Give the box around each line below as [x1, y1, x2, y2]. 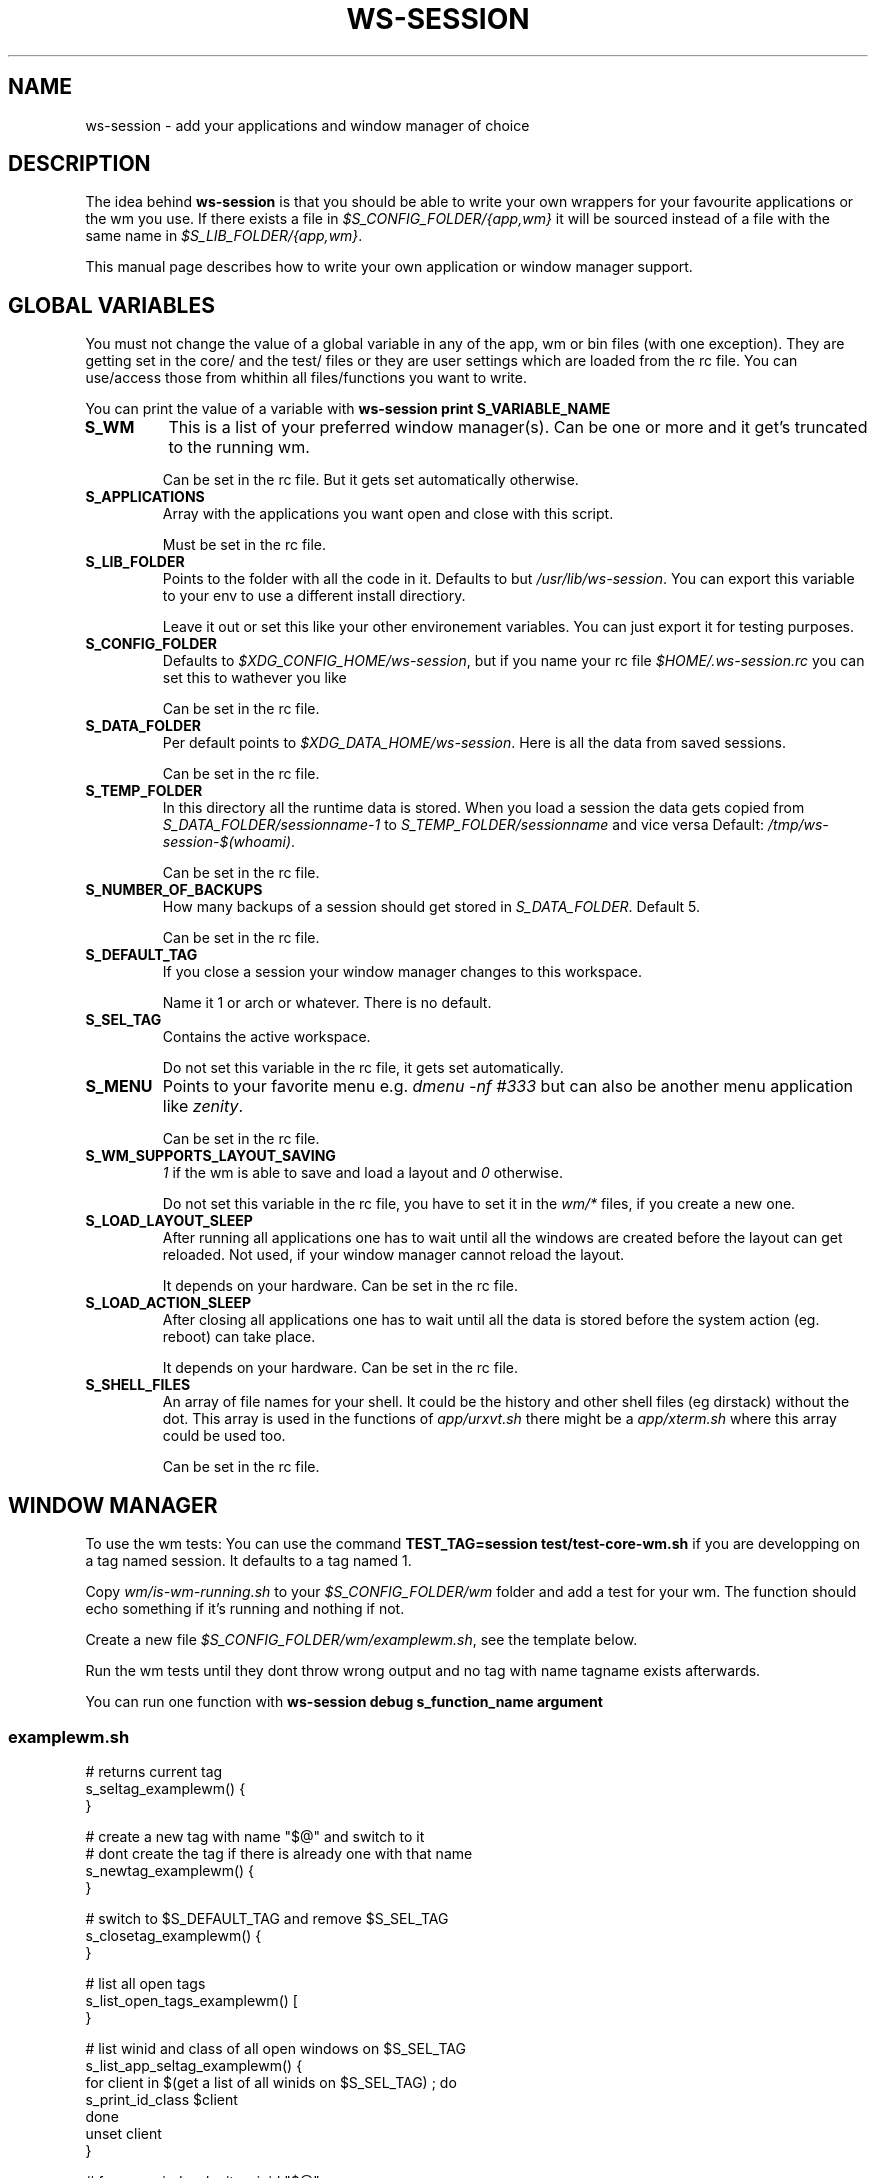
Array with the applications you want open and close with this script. [162, 505, 614, 523]
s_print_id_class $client [85, 2090, 238, 2108]
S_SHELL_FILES [85, 1376, 191, 1394]
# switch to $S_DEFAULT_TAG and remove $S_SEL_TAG [85, 1909, 449, 1927]
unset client [85, 2124, 162, 2142]
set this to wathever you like [162, 669, 347, 687]
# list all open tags [85, 1974, 206, 1992]
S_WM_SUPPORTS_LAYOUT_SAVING [85, 1147, 336, 1165]
